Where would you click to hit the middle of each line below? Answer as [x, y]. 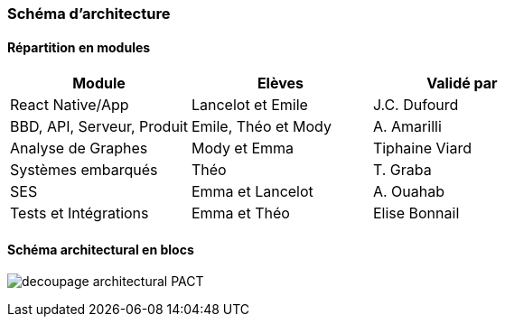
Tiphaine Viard [422, 148]
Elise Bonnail [416, 213]
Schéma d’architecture [89, 14]
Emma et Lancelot [252, 192]
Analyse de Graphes [79, 148]
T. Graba [402, 170]
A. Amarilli [407, 127]
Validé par [462, 83]
